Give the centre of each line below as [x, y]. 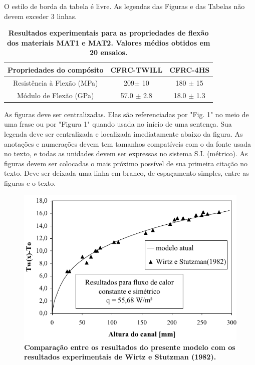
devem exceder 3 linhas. [41, 16]
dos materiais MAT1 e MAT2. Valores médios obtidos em [108, 42]
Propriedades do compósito [56, 69]
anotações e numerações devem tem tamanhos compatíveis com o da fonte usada [128, 143]
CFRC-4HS [190, 69]
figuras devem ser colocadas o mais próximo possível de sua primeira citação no [126, 163]
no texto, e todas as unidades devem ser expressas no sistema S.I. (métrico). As [126, 153]
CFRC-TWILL [137, 69]
